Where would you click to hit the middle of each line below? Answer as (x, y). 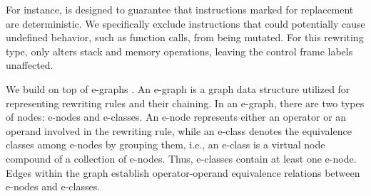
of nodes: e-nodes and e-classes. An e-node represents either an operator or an (176, 117)
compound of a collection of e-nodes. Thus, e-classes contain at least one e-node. (181, 158)
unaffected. (30, 65)
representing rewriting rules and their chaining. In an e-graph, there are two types (185, 103)
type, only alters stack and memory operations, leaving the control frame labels (179, 51)
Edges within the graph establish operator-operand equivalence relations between (183, 172)
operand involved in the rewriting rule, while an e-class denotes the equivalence (179, 130)
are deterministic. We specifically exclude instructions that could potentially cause (185, 23)
